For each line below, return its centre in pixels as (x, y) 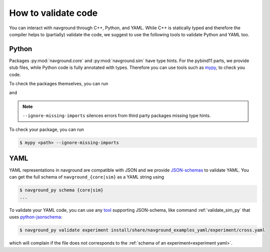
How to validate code (54, 13)
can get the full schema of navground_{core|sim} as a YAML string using (87, 177)
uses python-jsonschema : (36, 217)
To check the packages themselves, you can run (59, 84)
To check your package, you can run (47, 129)
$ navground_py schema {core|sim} (61, 190)
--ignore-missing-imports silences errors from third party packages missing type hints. (117, 116)
